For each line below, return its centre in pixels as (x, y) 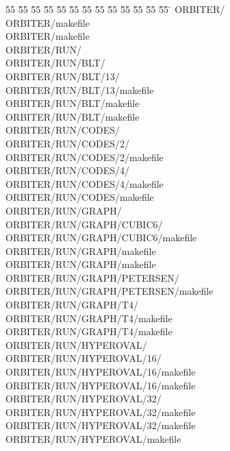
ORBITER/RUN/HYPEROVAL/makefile (93, 439)
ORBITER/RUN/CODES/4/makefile (85, 183)
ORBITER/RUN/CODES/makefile (80, 197)
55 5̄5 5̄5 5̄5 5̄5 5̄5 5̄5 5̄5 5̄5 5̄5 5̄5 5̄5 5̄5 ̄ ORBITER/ (115, 9)
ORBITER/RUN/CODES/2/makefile (85, 157)
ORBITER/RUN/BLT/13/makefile (80, 89)
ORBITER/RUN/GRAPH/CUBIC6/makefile (101, 237)
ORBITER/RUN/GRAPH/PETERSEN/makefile (110, 291)
